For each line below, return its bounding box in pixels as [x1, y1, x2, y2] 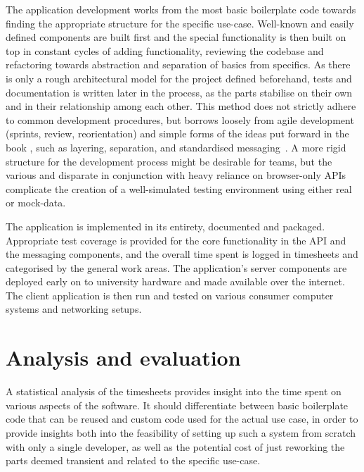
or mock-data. [6, 195, 66, 210]
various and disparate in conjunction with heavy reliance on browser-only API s [6, 168, 346, 182]
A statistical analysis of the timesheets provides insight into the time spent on [6, 384, 342, 399]
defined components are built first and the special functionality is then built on [6, 30, 346, 44]
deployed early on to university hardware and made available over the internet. [6, 274, 345, 289]
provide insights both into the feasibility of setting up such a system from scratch [6, 425, 356, 440]
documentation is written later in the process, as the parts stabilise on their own [6, 85, 353, 99]
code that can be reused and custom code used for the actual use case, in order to [6, 411, 358, 426]
